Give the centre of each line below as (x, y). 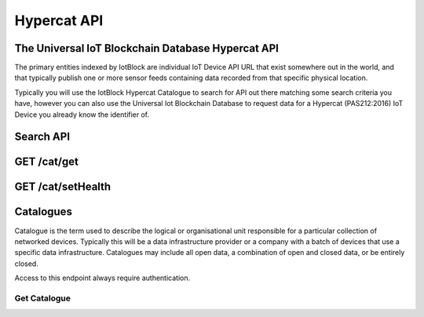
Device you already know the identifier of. (82, 115)
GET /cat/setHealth (63, 187)
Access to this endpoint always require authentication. (102, 278)
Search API (42, 137)
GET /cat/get (46, 162)
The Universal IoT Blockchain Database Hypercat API (146, 48)
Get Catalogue (42, 298)
